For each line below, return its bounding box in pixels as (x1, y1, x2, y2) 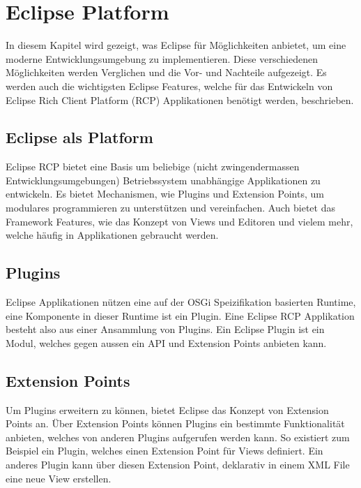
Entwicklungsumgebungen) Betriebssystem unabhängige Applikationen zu (6, 172, 321, 187)
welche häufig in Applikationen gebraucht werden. (6, 228, 219, 242)
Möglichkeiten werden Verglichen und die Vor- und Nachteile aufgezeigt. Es (6, 65, 327, 80)
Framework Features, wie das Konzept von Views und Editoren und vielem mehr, (6, 214, 353, 228)
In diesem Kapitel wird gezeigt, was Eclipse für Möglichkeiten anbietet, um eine (6, 38, 346, 52)
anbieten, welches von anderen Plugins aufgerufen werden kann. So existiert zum (6, 429, 350, 444)
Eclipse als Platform (6, 126, 153, 148)
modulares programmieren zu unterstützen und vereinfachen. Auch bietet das (6, 200, 335, 215)
